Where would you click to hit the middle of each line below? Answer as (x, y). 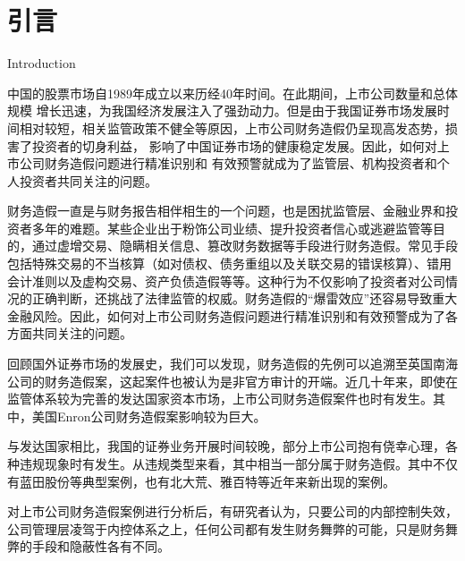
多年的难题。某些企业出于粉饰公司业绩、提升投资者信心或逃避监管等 (232, 228)
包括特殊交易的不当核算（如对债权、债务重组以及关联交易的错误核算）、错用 (229, 263)
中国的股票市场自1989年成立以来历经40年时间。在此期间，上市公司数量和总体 (232, 93)
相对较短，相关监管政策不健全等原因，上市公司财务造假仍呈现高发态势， (232, 127)
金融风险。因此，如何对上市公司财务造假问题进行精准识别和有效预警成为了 (226, 315)
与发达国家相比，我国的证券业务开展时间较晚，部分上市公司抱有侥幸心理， (226, 446)
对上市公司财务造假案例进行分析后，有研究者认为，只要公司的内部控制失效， (232, 511)
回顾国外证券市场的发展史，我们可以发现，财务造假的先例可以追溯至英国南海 (232, 364)
